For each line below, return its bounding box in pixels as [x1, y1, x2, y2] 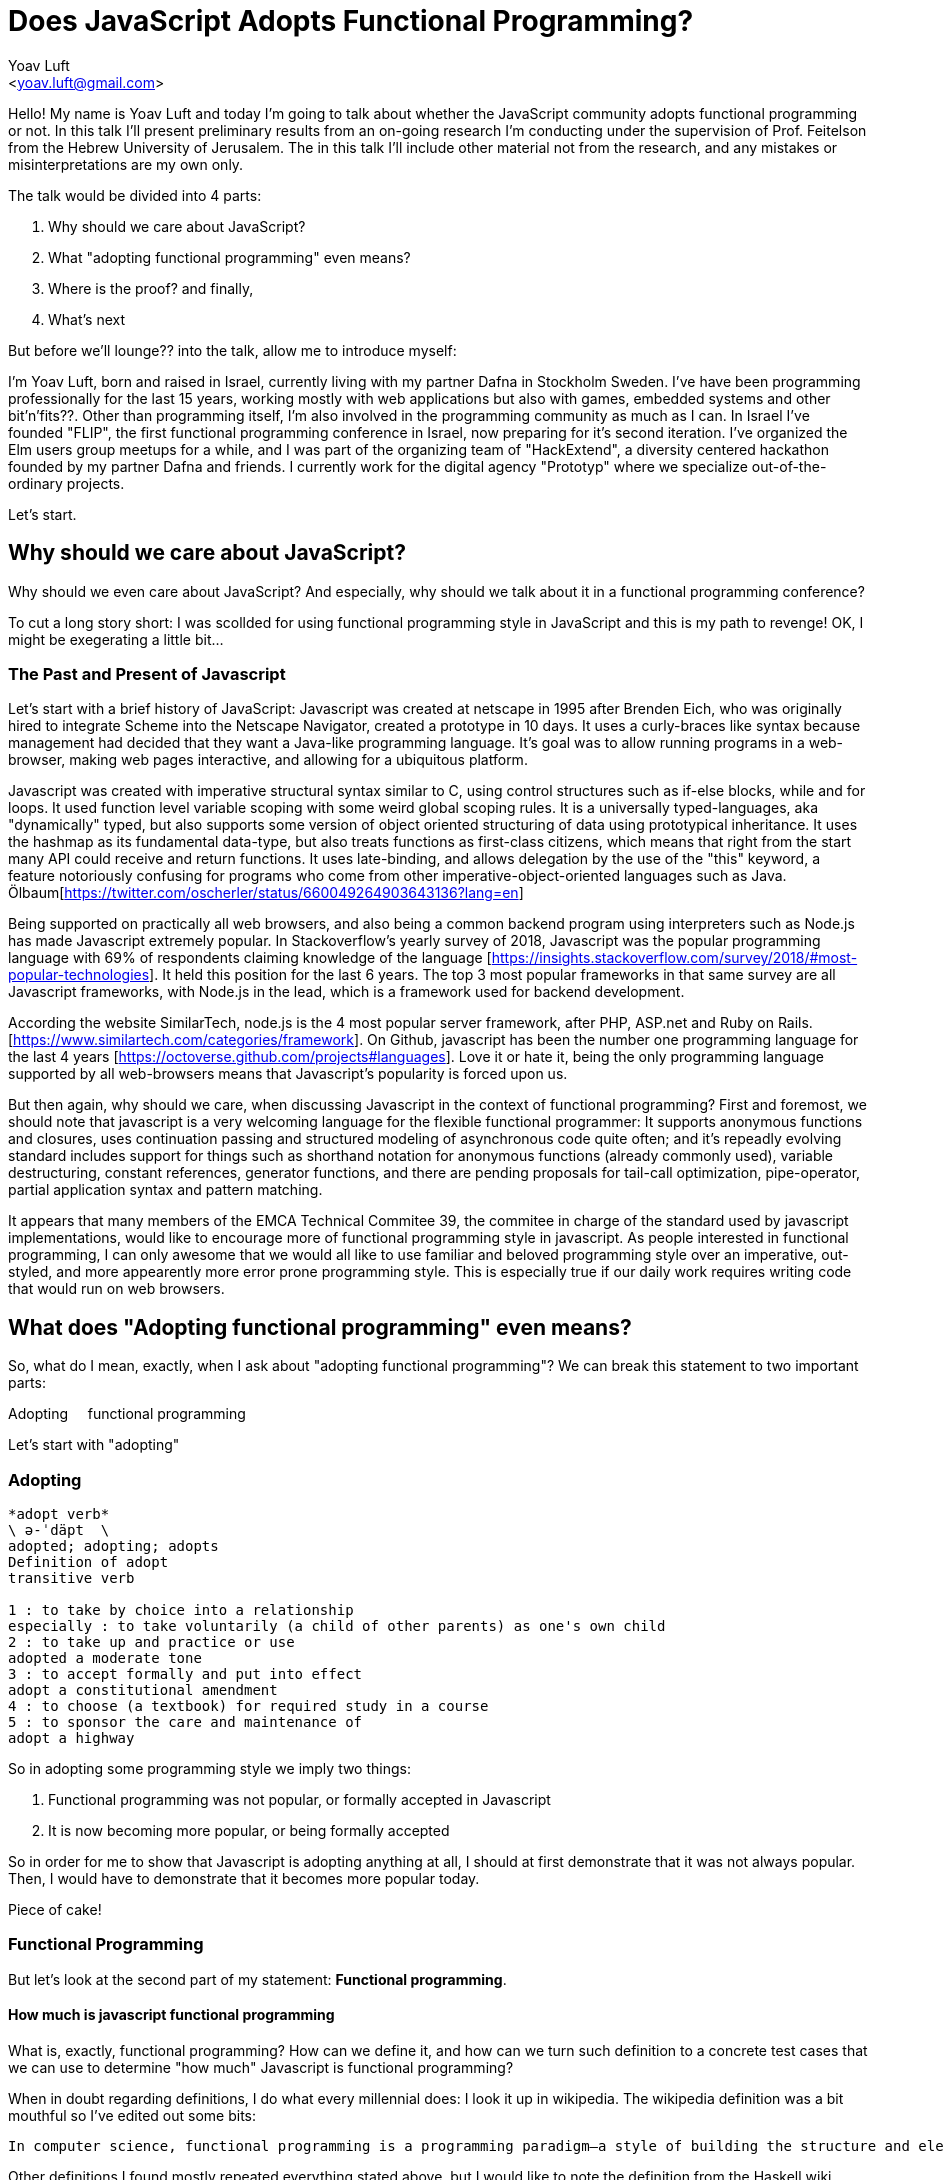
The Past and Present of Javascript [8, 663, 286, 684]
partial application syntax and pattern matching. [8, 1181, 323, 1199]
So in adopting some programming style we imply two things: [8, 1759, 411, 1777]
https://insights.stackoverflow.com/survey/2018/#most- [491, 949, 858, 967]
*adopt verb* [8, 1505, 110, 1522]
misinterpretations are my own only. [8, 155, 244, 173]
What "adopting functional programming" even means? [48, 248, 411, 266]
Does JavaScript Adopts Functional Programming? [8, 4, 694, 38]
